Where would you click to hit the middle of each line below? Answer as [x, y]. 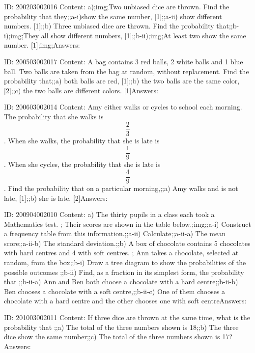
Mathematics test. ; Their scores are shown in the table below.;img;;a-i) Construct [128, 224]
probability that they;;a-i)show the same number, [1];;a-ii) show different [113, 16]
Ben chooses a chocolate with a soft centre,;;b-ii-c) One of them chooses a [115, 291]
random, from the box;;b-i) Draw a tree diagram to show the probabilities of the [125, 262]
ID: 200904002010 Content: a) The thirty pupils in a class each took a [109, 214]
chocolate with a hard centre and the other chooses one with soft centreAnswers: [125, 301]
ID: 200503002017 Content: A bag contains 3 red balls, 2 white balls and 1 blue [124, 61]
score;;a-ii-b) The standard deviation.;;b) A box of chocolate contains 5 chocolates [127, 243]
